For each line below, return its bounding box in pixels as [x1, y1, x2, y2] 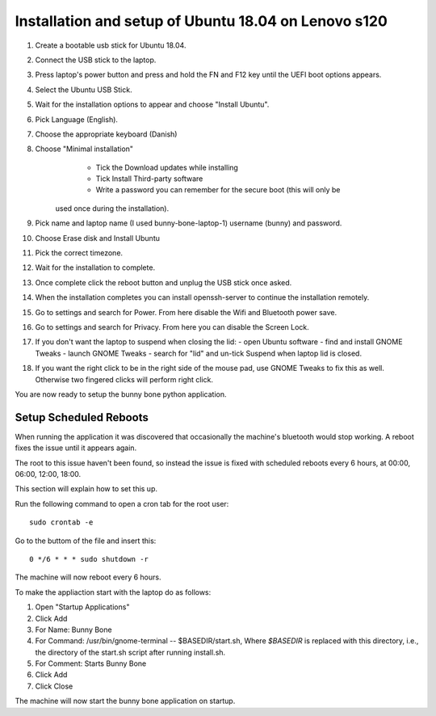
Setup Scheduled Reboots [15, 411, 149, 424]
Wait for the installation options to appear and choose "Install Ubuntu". [35, 99, 270, 109]
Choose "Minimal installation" [35, 144, 133, 154]
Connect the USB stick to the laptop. [35, 55, 157, 65]
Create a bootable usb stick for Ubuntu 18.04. [35, 40, 187, 50]
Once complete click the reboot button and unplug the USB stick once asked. [35, 277, 292, 287]
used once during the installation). [55, 203, 170, 213]
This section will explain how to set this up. [15, 484, 157, 494]
